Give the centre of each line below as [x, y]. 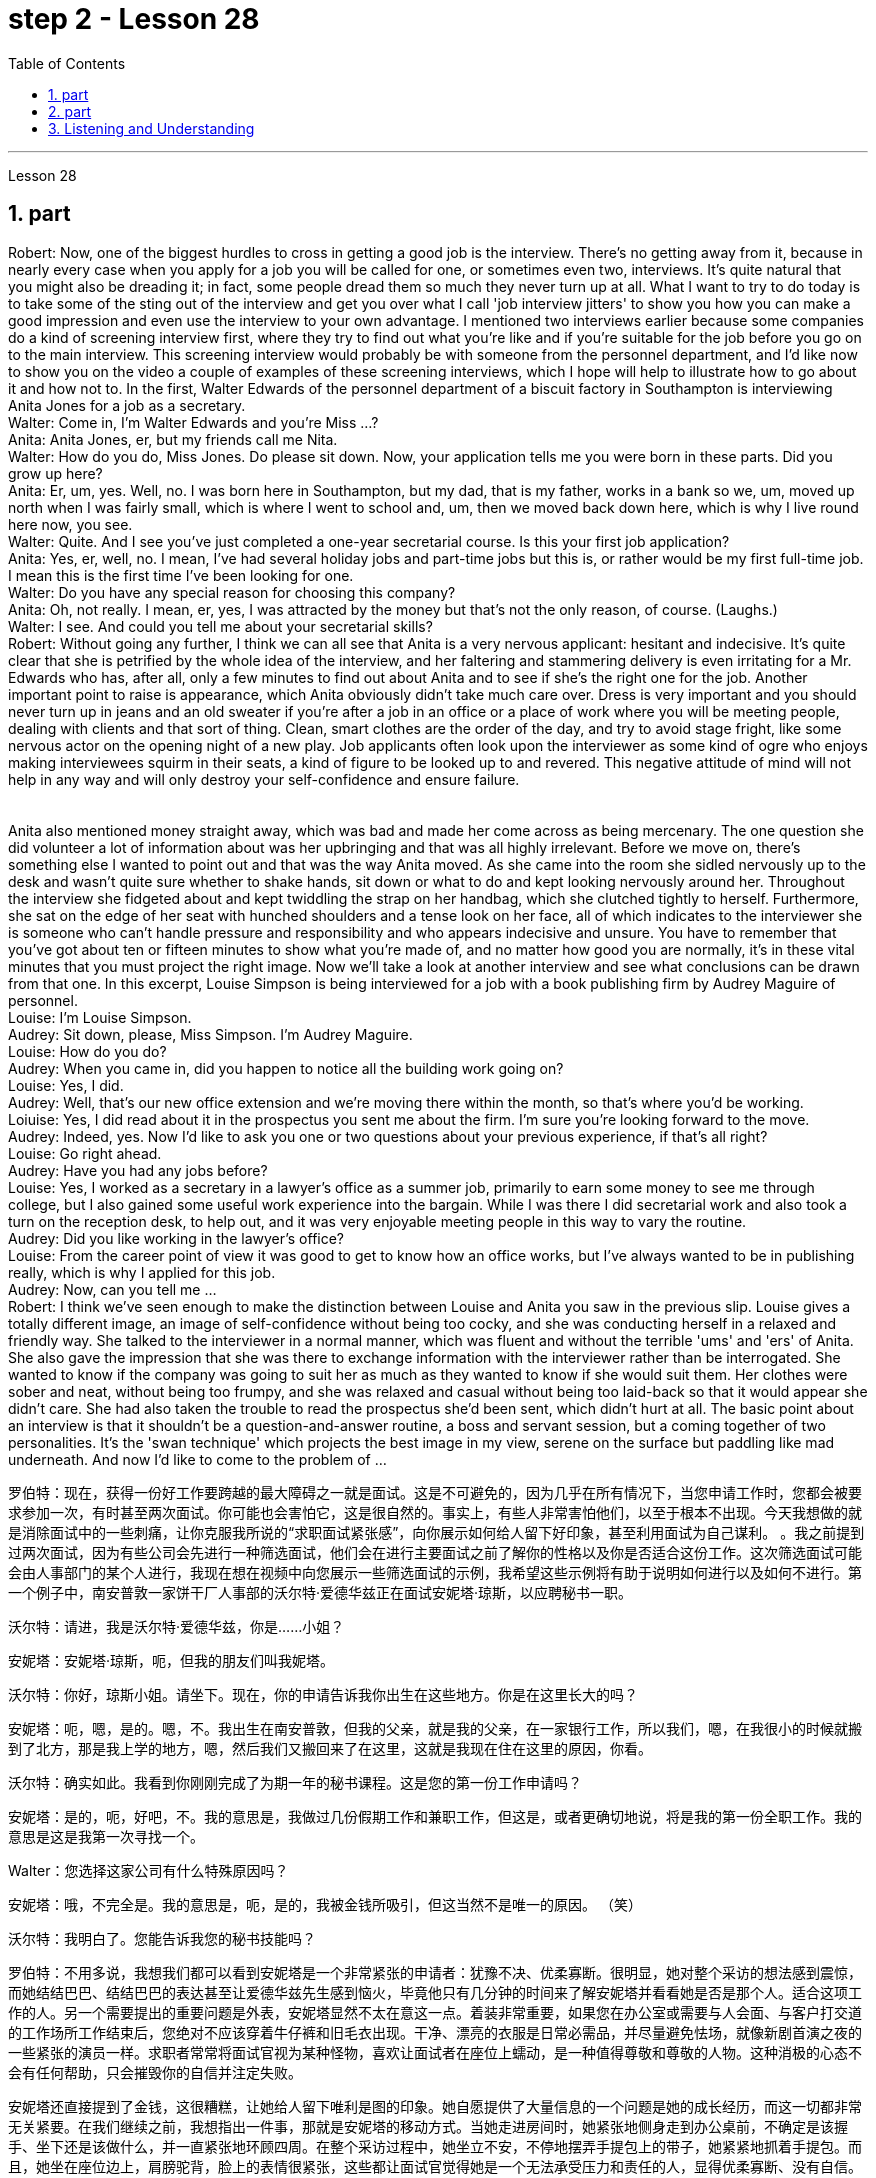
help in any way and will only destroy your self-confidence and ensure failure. [264, 779]
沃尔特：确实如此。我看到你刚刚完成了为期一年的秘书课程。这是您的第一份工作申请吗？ [295, 1782]
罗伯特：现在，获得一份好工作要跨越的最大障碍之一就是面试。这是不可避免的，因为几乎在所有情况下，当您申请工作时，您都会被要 [435, 1492]
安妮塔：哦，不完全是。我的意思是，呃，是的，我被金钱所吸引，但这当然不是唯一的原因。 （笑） [325, 1904]
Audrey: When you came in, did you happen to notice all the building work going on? [286, 1068]
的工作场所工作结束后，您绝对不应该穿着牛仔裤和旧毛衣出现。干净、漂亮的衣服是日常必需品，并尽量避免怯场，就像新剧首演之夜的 [435, 2032]
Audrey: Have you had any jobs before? [138, 1170]
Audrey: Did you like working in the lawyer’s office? [176, 1238]
